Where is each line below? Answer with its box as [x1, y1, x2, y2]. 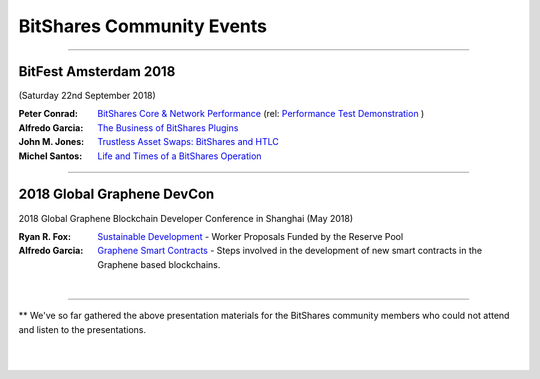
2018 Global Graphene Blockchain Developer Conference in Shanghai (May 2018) [18, 212, 354, 224]
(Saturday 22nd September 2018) [18, 90, 157, 102]
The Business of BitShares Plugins [97, 121, 239, 134]
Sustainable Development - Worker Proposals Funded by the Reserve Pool [97, 230, 404, 242]
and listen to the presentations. [18, 323, 147, 335]
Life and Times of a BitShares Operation [97, 150, 262, 162]
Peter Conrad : [18, 108, 79, 120]
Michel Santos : [18, 150, 83, 162]
